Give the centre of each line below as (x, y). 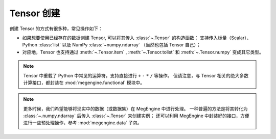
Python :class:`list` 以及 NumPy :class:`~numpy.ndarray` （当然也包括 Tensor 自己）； (112, 45)
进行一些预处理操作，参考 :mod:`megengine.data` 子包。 (83, 123)
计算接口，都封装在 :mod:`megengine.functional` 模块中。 (84, 82)
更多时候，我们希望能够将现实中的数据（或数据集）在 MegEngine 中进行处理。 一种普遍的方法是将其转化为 (135, 108)
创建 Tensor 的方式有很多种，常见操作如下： (56, 29)
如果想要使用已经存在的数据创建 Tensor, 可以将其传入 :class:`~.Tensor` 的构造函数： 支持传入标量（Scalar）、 (137, 38)
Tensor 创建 (35, 13)
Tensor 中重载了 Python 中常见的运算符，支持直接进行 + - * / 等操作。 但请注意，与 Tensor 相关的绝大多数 (136, 75)
